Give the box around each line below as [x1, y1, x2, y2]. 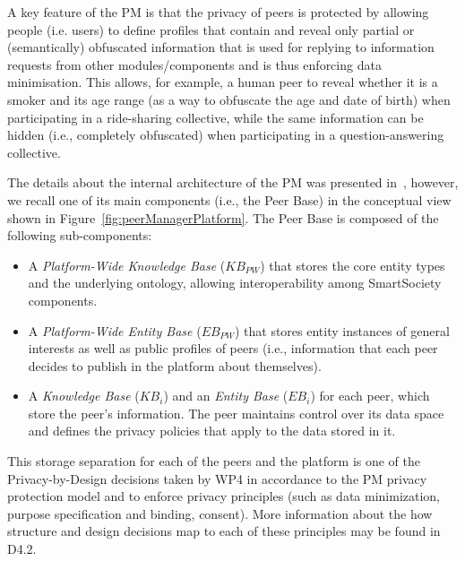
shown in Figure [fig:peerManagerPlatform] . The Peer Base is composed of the [7, 208, 439, 227]
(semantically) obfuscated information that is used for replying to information [7, 38, 435, 56]
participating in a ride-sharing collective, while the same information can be [7, 108, 424, 126]
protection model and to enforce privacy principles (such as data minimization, [7, 487, 441, 505]
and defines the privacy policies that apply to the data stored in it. [28, 421, 396, 440]
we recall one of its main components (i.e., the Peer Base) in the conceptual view [7, 190, 452, 209]
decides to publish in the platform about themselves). [28, 356, 322, 375]
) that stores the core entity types [260, 255, 445, 274]
